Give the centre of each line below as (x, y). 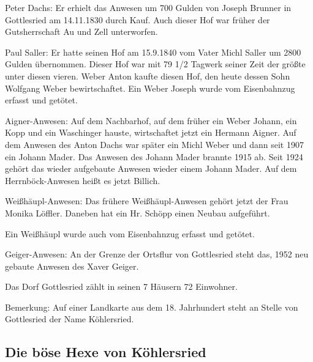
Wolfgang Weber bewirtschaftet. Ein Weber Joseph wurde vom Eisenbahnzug (150, 88)
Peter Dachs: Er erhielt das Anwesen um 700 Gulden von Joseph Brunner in (148, 7)
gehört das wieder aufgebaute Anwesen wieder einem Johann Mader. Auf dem (151, 168)
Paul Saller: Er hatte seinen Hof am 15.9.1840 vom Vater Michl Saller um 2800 (153, 52)
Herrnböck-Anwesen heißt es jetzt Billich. (83, 180)
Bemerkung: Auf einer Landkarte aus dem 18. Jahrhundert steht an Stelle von (152, 307)
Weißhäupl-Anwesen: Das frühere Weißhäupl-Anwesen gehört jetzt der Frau (147, 201)
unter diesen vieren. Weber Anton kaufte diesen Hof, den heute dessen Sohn (148, 76)
